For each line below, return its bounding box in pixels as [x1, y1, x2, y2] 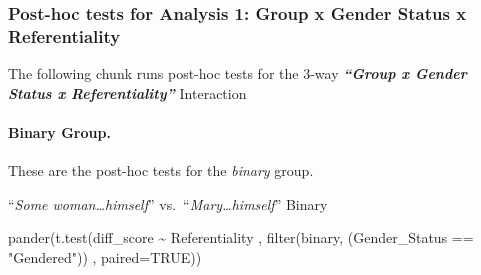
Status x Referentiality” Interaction [8, 82, 247, 103]
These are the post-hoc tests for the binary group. [8, 160, 314, 181]
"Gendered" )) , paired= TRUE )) [8, 246, 202, 267]
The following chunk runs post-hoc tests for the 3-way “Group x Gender [8, 63, 467, 84]
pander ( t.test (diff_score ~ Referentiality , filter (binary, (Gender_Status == [8, 227, 474, 248]
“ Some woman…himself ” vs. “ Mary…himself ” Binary [8, 193, 328, 214]
